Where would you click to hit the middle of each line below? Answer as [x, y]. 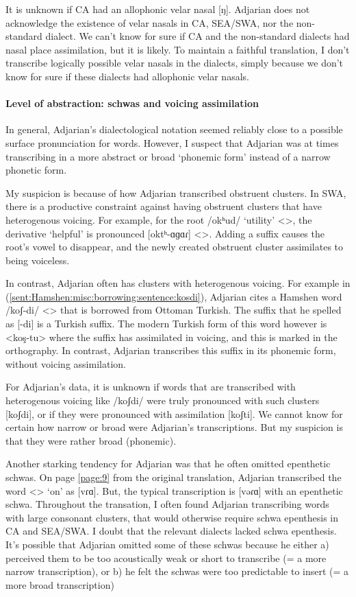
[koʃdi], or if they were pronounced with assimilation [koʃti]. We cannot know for [174, 413]
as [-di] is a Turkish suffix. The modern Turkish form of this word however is [166, 324]
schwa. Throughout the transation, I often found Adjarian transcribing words [167, 504]
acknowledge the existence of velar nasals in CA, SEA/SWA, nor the [150, 22]
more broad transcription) [60, 584]
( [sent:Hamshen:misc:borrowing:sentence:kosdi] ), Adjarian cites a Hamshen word [174, 296]
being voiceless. [38, 260]
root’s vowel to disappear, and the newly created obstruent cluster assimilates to [175, 247]
